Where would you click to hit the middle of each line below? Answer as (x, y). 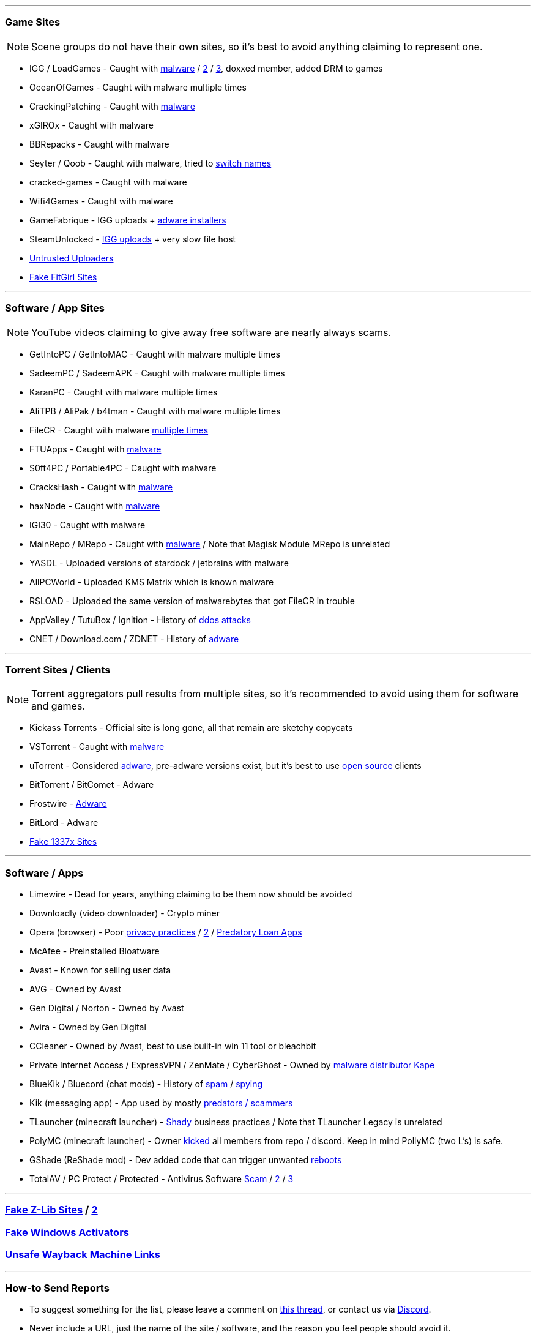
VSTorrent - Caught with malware (97, 747)
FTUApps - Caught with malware (95, 449)
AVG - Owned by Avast (76, 989)
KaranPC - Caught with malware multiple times (124, 392)
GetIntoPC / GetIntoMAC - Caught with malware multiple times (155, 354)
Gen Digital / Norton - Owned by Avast (107, 1008)
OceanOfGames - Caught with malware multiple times (138, 87)
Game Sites (33, 22)
